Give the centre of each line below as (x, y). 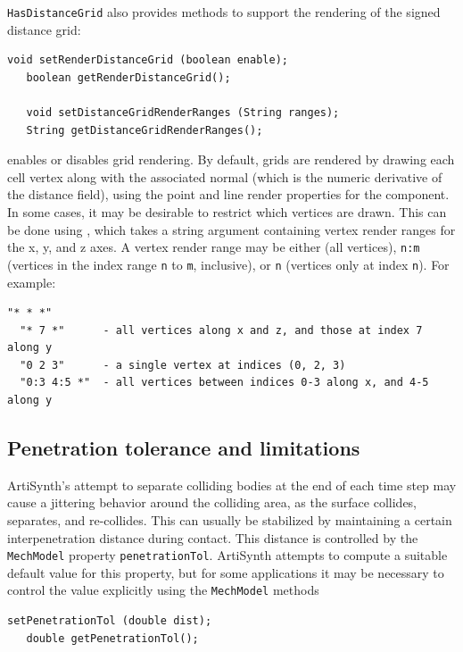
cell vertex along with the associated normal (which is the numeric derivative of (225, 176)
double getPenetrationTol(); (112, 638)
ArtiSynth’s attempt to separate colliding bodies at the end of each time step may (232, 485)
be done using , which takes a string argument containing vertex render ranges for (231, 229)
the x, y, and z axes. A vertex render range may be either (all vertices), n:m (214, 247)
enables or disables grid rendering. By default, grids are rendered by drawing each (231, 159)
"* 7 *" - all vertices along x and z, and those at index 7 (221, 330)
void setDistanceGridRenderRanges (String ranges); (183, 113)
